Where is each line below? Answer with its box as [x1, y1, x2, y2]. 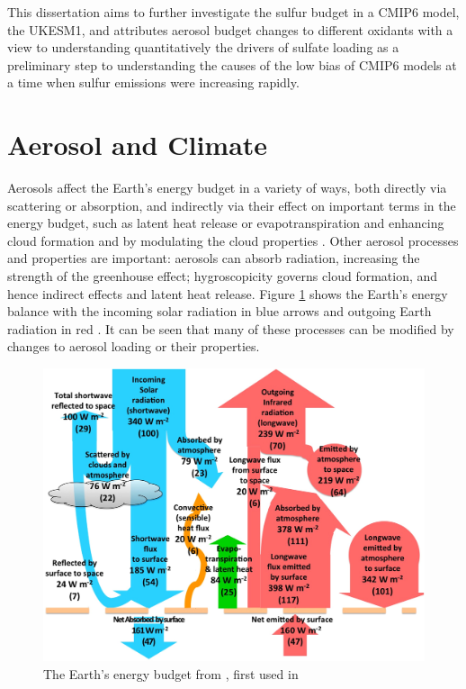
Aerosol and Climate [7, 126, 268, 163]
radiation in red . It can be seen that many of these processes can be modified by [7, 319, 454, 338]
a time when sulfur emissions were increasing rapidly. [7, 73, 300, 92]
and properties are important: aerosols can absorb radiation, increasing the [7, 249, 420, 267]
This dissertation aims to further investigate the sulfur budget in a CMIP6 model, [7, 3, 460, 21]
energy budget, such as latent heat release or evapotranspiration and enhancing [7, 213, 444, 232]
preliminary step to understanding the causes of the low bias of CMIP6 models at [7, 55, 457, 74]
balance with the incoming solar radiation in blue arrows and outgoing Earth [7, 302, 432, 321]
